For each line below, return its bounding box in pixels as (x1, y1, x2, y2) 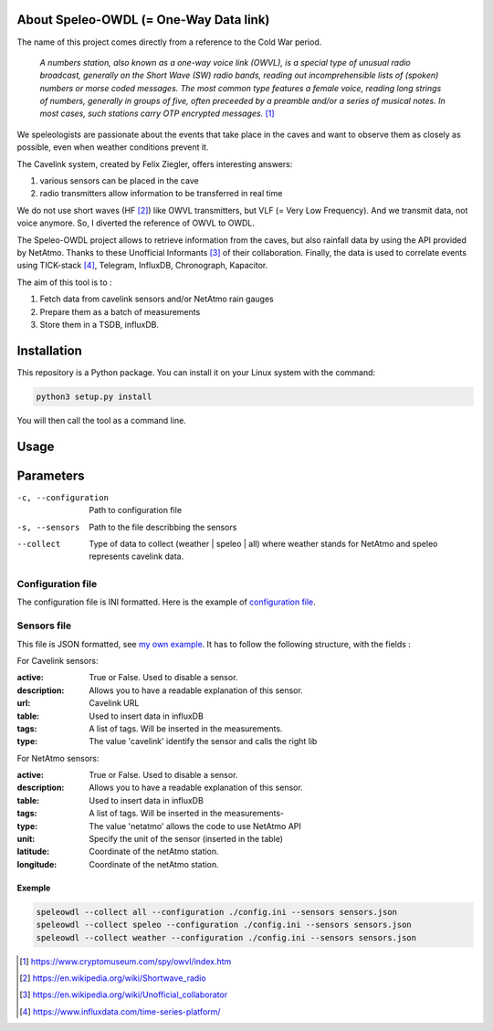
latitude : (16, 846, 50, 857)
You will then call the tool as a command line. (16, 415, 186, 426)
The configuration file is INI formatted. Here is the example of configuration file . (16, 596, 317, 607)
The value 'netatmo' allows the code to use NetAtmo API (89, 820, 301, 831)
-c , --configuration (16, 492, 110, 502)
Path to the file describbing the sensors (89, 521, 237, 532)
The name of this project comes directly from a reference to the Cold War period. (16, 37, 322, 47)
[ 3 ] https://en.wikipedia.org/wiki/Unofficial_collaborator (19, 989, 228, 1000)
